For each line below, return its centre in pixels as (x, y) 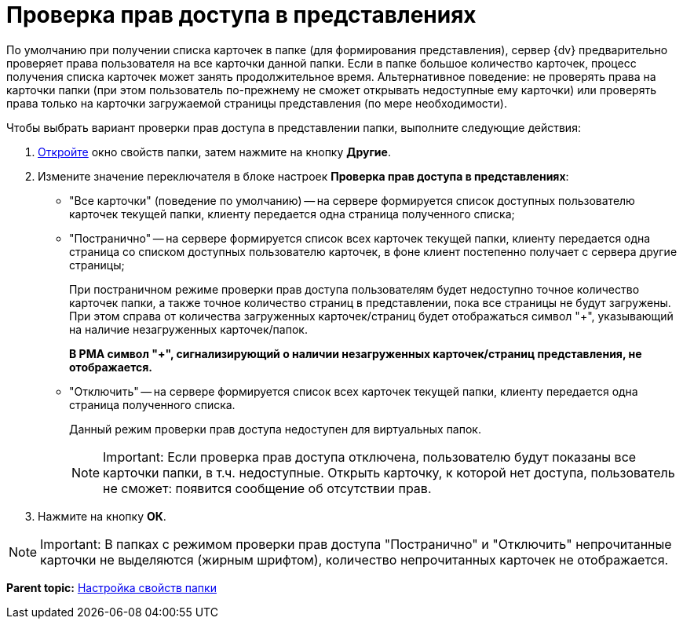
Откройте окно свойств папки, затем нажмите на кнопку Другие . (214, 152)
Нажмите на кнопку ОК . (102, 516)
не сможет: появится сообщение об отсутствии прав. (267, 488)
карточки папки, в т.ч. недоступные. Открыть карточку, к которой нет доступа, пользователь (389, 472)
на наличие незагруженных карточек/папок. (188, 329)
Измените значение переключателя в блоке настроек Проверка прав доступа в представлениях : (303, 176)
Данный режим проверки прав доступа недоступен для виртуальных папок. (275, 429)
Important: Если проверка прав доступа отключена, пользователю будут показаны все (370, 457)
